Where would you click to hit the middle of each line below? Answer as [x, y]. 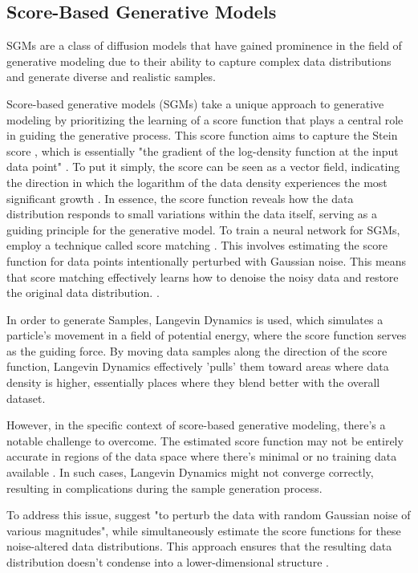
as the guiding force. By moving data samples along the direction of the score [197, 350]
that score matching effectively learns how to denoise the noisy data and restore [203, 276]
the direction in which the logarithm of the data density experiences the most [197, 182]
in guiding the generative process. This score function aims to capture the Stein [202, 135]
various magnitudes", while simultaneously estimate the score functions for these [204, 530]
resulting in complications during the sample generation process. [164, 488]
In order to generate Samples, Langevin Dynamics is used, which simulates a [195, 319]
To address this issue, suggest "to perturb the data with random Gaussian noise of [209, 515]
